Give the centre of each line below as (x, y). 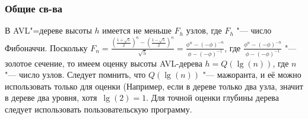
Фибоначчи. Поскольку (46, 47)
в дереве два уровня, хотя (51, 97)
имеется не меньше (137, 30)
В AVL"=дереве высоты (48, 30)
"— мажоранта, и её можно (252, 75)
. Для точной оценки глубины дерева (212, 97)
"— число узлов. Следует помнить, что (75, 75)
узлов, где (204, 30)
